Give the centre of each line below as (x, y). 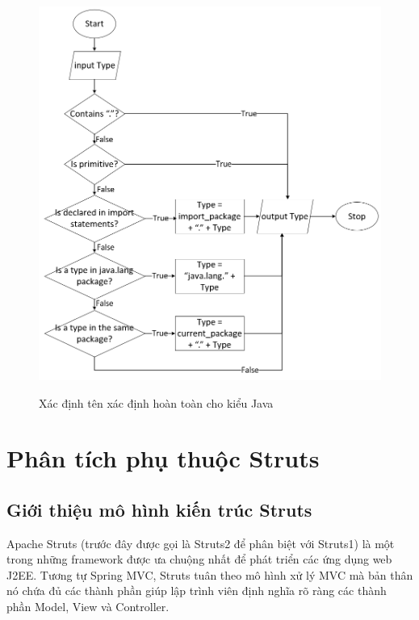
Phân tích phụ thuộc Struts (163, 458)
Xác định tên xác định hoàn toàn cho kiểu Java (156, 402)
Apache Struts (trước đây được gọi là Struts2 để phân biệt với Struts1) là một (201, 543)
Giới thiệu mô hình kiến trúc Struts (159, 509)
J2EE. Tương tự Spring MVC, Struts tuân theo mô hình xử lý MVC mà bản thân (210, 574)
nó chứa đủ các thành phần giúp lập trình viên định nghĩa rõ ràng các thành (197, 591)
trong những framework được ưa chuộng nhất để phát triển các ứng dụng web (199, 559)
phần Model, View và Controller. (88, 607)
